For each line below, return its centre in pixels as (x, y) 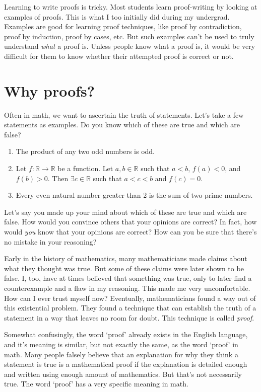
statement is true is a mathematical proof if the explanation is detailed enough (126, 364)
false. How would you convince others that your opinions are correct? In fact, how (130, 222)
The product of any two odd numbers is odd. (85, 151)
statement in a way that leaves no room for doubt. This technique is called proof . (129, 317)
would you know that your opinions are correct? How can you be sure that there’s (130, 232)
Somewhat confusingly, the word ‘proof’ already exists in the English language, (126, 334)
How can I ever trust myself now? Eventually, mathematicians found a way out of (130, 298)
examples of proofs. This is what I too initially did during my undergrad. (117, 16)
